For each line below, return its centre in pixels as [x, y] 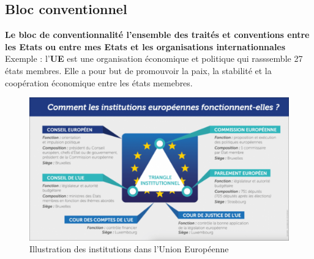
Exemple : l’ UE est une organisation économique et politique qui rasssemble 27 [154, 58]
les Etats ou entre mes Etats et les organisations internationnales [145, 46]
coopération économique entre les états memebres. [99, 82]
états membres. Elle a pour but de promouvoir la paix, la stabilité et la [138, 70]
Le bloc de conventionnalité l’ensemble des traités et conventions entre [157, 35]
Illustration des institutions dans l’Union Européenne [129, 249]
